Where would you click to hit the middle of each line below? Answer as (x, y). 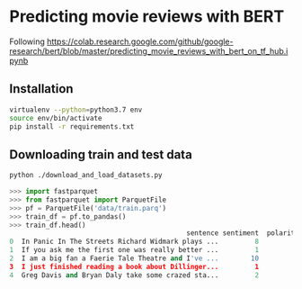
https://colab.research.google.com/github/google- (140, 41)
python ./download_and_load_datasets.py (86, 176)
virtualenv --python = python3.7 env (76, 110)
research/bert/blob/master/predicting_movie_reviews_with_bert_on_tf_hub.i (149, 50)
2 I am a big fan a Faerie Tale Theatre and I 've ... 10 (134, 258)
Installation (41, 89)
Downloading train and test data (101, 154)
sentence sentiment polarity (242, 233)
